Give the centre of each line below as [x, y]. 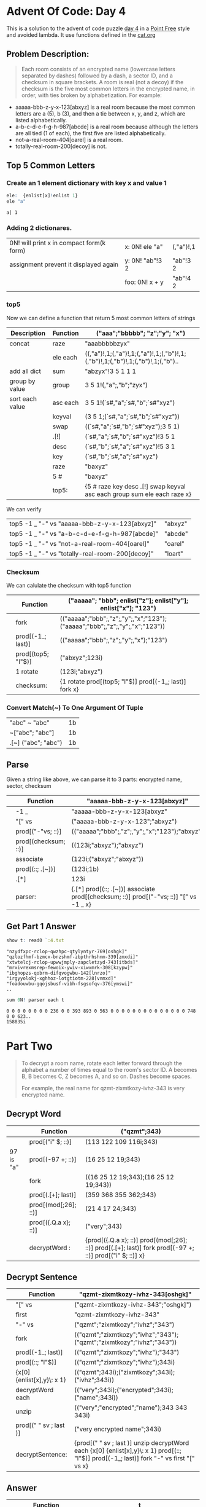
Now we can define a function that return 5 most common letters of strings [101, 318]
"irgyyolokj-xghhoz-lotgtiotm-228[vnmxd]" [61, 978]
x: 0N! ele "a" [144, 247]
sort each [23, 399]
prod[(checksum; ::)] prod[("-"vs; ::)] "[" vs [134, 897]
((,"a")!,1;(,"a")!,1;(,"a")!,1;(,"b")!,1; [135, 353]
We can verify [24, 509]
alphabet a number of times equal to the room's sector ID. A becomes [109, 1069]
